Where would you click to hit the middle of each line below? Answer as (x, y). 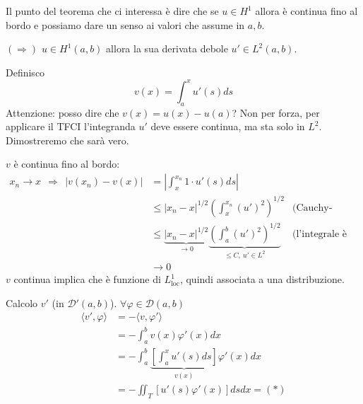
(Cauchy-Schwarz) (313, 208)
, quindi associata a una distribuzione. (262, 279)
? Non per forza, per (276, 112)
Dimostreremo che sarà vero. (67, 140)
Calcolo (22, 302)
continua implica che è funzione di (87, 279)
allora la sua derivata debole (167, 48)
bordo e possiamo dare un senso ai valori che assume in (125, 24)
